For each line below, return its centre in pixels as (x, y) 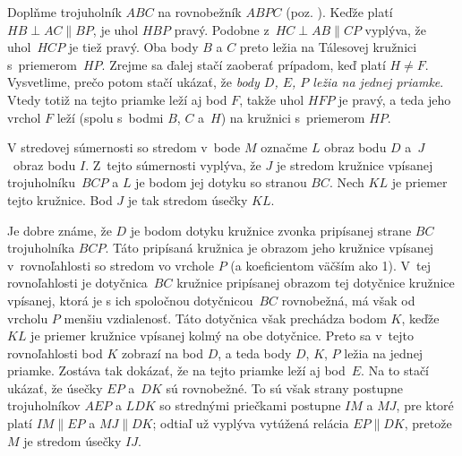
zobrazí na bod (162, 353)
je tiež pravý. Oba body (133, 47)
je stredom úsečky (73, 440)
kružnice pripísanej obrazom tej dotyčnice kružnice (316, 283)
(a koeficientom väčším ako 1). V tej (330, 265)
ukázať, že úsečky (55, 387)
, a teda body (255, 353)
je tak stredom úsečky (188, 199)
